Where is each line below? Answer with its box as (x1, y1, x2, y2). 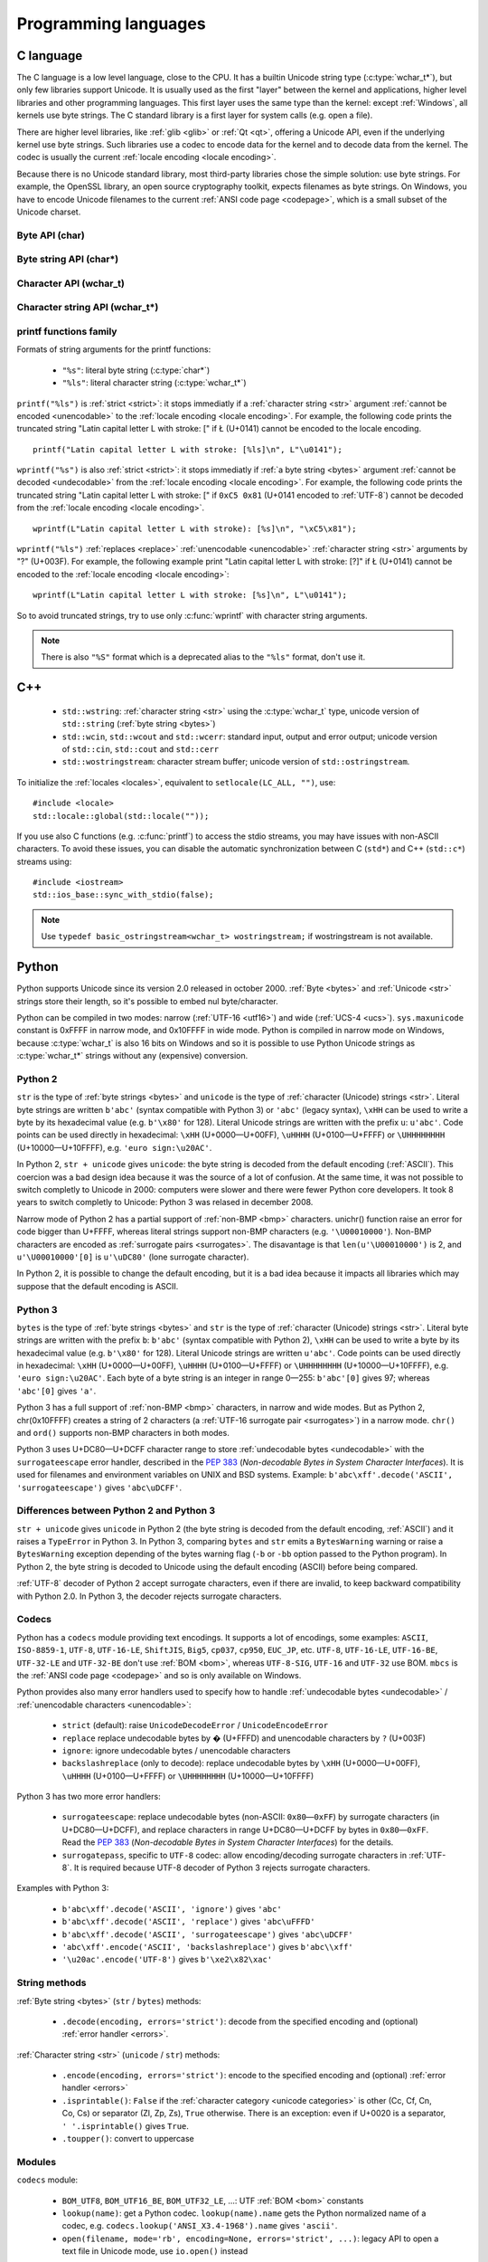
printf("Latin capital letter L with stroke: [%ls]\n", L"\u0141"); (33, 444, 343, 454)
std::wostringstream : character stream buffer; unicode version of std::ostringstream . (61, 756, 410, 767)
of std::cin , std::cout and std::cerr (61, 743, 220, 755)
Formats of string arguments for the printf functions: (16, 344, 211, 355)
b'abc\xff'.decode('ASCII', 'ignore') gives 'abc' (61, 1903, 282, 1914)
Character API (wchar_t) (16, 277, 126, 290)
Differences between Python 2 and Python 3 (16, 1505, 216, 1517)
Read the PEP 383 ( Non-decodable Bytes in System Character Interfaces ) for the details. (61, 1837, 394, 1848)
